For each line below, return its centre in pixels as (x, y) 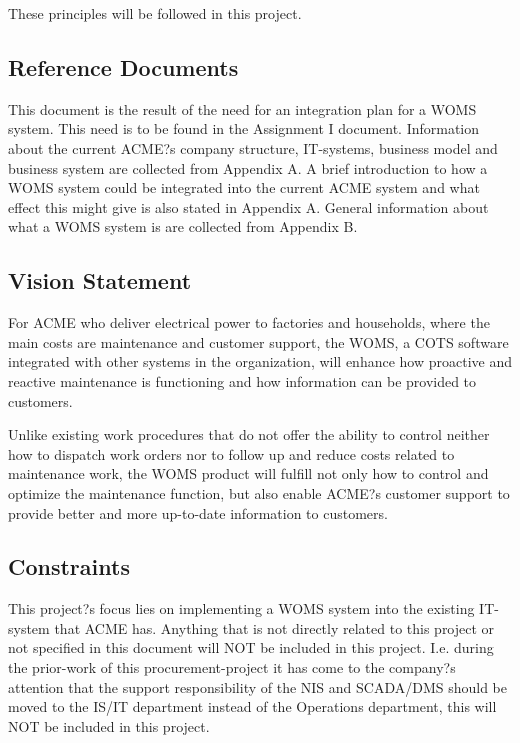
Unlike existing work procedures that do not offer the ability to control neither (249, 434)
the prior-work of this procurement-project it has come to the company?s (232, 667)
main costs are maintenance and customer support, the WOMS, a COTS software (258, 341)
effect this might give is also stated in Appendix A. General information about (248, 206)
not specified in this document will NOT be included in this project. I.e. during (251, 647)
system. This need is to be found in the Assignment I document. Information (244, 128)
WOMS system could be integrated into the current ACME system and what (244, 187)
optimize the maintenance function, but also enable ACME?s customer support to (259, 492)
